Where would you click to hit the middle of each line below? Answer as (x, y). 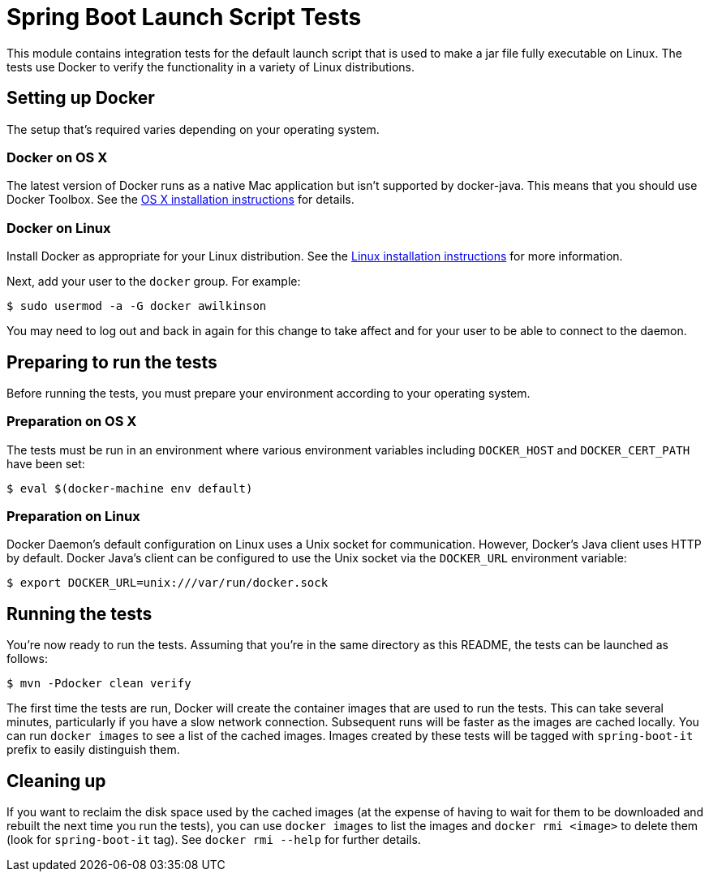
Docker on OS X (57, 157)
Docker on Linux (59, 228)
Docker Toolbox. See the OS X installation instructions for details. (180, 200)
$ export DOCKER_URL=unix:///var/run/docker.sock (168, 583)
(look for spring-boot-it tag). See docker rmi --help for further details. (214, 840)
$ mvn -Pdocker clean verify (99, 684)
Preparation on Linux (73, 516)
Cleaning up (56, 781)
